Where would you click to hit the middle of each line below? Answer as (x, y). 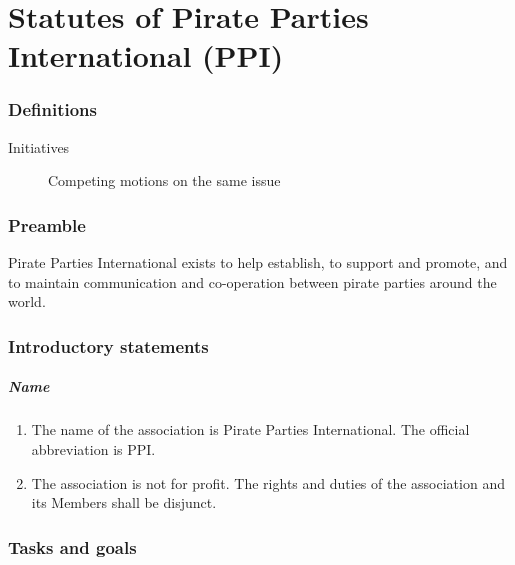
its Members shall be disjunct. (124, 502)
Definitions (52, 109)
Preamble (47, 224)
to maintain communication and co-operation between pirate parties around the (252, 281)
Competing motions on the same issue (164, 180)
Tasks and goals (72, 546)
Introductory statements (108, 345)
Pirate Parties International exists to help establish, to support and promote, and (258, 262)
